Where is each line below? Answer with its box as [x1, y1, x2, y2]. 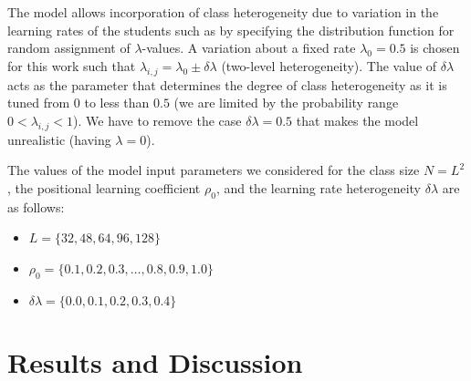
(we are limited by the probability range [173, 93, 399, 112]
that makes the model [296, 110, 419, 129]
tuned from [7, 93, 70, 112]
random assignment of [7, 38, 131, 57]
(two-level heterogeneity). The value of [221, 56, 437, 75]
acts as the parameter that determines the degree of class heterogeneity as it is [7, 75, 447, 94]
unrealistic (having [7, 129, 111, 149]
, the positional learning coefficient [7, 178, 201, 197]
